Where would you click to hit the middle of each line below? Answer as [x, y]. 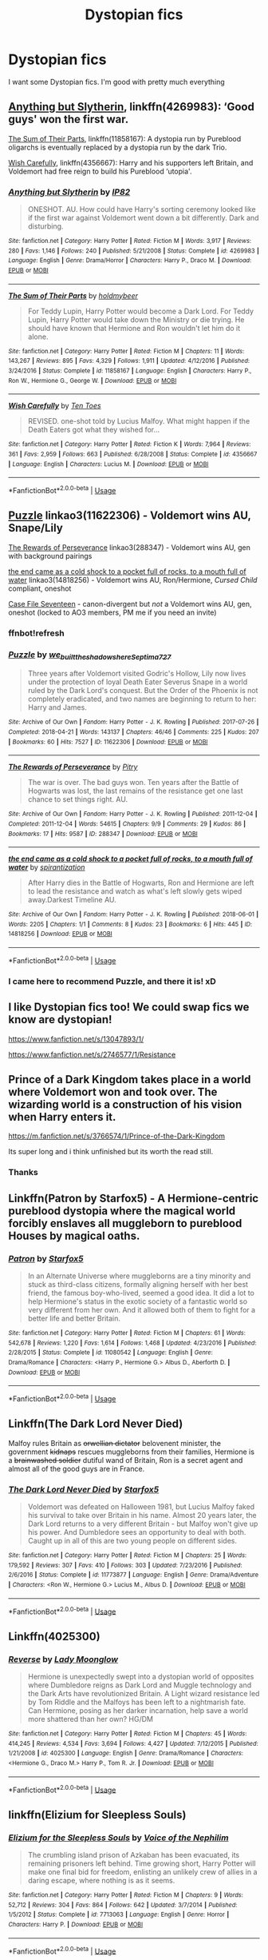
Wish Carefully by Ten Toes [55, 406]
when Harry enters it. [62, 1117]
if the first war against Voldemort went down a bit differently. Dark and [143, 218]
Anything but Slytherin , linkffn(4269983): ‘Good [132, 107]
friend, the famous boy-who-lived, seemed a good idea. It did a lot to [141, 1293]
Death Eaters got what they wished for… [94, 430]
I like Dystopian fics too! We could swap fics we [129, 1008]
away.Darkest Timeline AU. [72, 900]
